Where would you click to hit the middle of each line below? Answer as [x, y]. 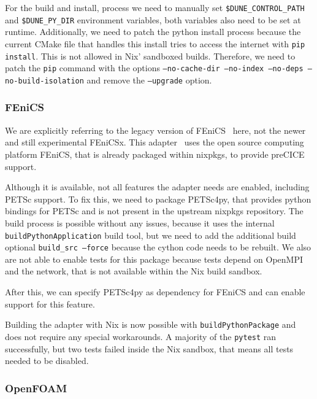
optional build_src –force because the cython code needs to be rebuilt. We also [158, 247]
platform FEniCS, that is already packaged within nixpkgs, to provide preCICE [155, 154]
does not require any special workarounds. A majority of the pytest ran [141, 336]
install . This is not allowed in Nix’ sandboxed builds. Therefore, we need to [150, 56]
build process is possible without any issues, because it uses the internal [140, 223]
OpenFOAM [36, 388]
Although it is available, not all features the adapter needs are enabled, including [157, 187]
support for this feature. [50, 304]
